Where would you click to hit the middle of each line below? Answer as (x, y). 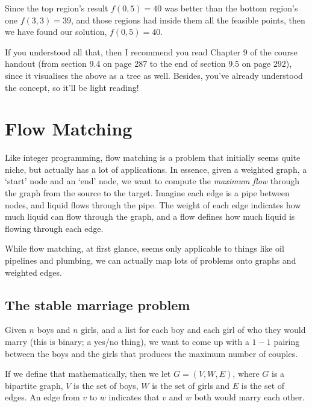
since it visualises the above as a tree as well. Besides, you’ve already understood (154, 75)
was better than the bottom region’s (231, 8)
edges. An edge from (42, 397)
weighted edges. (33, 272)
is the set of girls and (191, 385)
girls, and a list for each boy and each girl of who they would (193, 330)
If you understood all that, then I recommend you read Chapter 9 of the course (151, 51)
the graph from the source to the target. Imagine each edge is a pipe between (147, 193)
